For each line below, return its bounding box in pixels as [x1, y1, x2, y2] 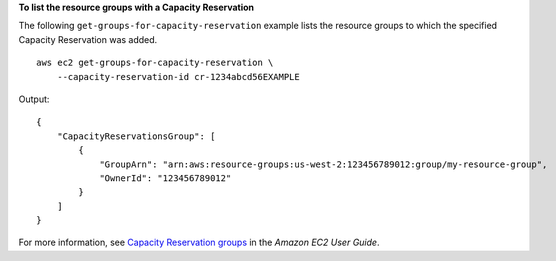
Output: [18, 93, 50, 105]
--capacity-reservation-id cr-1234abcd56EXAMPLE [56, 71, 300, 82]
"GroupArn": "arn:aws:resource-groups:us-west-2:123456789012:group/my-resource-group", [99, 158, 548, 170]
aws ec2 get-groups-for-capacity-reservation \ [36, 57, 274, 69]
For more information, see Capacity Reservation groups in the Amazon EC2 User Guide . [18, 236, 380, 249]
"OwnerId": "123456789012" [99, 172, 232, 184]
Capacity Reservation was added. [18, 33, 158, 45]
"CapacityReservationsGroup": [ [56, 130, 216, 142]
